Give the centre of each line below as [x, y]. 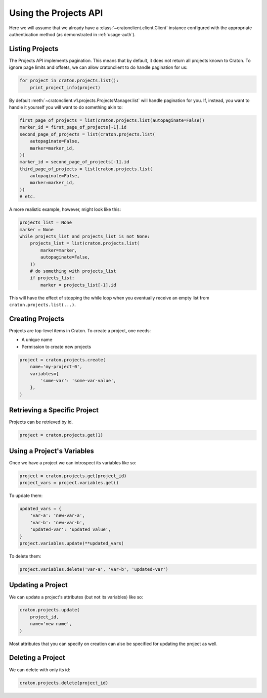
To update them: [26, 496]
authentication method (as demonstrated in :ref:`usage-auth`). [72, 34]
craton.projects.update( [50, 610]
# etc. [27, 197]
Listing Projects [34, 49]
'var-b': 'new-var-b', [57, 523]
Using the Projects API [56, 13]
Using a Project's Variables [52, 451]
